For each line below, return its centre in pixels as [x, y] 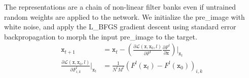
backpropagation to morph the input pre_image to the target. [101, 36]
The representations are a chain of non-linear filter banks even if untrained [120, 7]
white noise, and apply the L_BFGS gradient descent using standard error [120, 27]
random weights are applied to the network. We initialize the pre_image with [124, 16]
